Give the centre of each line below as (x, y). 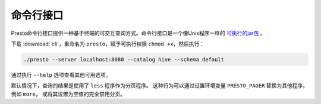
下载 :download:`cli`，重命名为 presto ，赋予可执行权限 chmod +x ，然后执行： (108, 44)
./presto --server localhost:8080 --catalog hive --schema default (124, 59)
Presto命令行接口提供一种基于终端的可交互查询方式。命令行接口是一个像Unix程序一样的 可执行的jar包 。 (138, 33)
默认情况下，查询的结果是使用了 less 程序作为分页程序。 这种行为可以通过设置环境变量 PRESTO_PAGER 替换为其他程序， (160, 86)
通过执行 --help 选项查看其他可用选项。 (61, 74)
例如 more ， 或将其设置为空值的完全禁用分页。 (68, 94)
